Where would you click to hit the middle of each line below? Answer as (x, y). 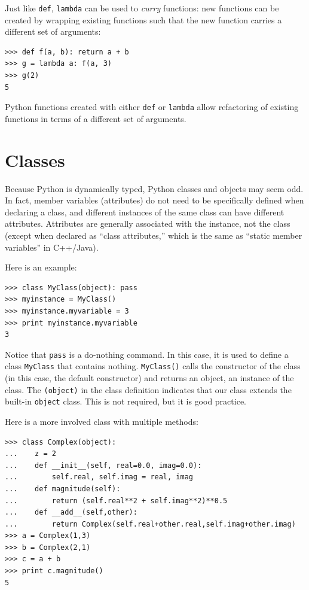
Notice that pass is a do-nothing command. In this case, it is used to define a (147, 354)
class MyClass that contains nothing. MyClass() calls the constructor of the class (153, 366)
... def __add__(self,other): (71, 513)
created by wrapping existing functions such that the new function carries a (143, 19)
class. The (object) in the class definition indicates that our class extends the (148, 389)
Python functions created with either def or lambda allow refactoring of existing (152, 107)
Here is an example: (41, 267)
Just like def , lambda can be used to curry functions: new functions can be (142, 8)
